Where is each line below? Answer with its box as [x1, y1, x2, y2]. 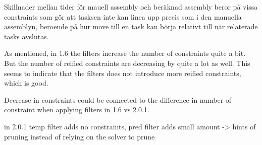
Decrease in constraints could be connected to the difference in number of [4, 94, 232, 105]
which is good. [4, 78, 48, 88]
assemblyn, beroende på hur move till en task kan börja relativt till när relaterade [4, 21, 258, 32]
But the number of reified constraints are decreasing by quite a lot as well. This [4, 57, 250, 68]
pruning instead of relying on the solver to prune [4, 131, 155, 141]
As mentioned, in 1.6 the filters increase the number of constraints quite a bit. [4, 48, 246, 58]
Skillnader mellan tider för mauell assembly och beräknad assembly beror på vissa [4, 2, 258, 12]
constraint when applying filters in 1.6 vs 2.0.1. [4, 104, 149, 115]
